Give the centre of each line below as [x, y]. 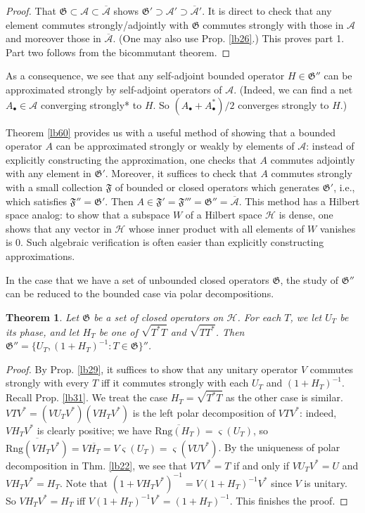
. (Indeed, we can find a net [293, 89]
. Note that [84, 482]
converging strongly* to [91, 104]
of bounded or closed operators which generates [217, 187]
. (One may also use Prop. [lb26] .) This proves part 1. [229, 38]
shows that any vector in [59, 228]
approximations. [40, 255]
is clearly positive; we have [94, 430]
